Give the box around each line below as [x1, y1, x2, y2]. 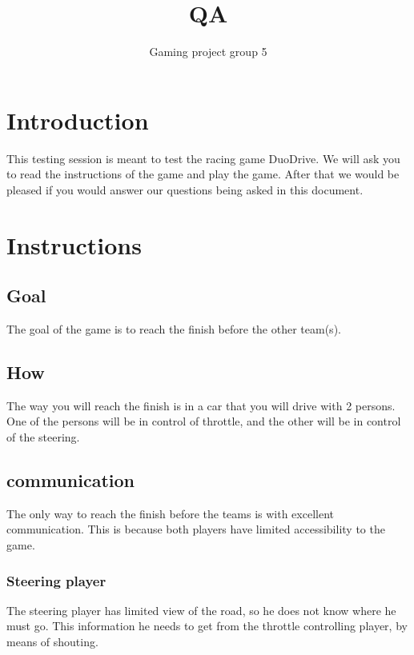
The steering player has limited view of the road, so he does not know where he [6, 601, 396, 618]
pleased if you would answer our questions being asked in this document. [6, 181, 364, 198]
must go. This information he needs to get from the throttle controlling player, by [6, 617, 408, 634]
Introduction [6, 103, 149, 136]
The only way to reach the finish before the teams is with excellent [6, 505, 334, 521]
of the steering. [6, 429, 80, 445]
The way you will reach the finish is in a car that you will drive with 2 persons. [6, 397, 396, 413]
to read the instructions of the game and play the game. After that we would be [6, 166, 400, 182]
